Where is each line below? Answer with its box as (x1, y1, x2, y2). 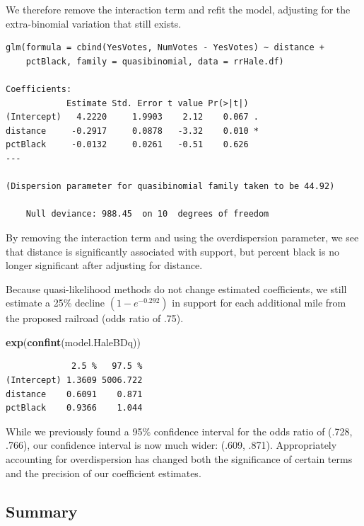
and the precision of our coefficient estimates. (6, 465, 201, 480)
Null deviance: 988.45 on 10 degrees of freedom (25, 209, 269, 219)
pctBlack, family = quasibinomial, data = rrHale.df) (25, 56, 284, 67)
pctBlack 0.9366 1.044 (6, 403, 143, 413)
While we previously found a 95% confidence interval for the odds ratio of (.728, (6, 423, 353, 438)
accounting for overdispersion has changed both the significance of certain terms (6, 452, 353, 467)
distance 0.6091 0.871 (6, 389, 143, 399)
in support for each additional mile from (172, 295, 346, 310)
